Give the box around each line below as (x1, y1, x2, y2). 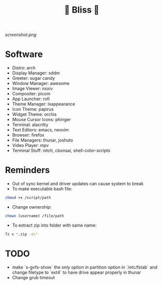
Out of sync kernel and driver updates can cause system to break (12, 181, 144, 187)
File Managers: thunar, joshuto (12, 137, 73, 143)
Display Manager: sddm (12, 70, 60, 76)
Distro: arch (12, 65, 36, 71)
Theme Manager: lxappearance (12, 101, 75, 107)
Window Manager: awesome (12, 80, 70, 87)
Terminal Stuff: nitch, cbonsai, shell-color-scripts (12, 148, 110, 154)
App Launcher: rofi (12, 96, 50, 102)
